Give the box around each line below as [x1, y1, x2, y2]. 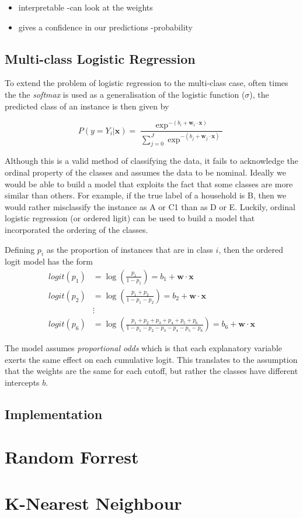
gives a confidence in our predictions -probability [18, 20, 193, 33]
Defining [5, 243, 35, 255]
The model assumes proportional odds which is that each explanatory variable [5, 342, 282, 354]
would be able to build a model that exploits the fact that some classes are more [5, 177, 293, 190]
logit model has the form [5, 255, 93, 267]
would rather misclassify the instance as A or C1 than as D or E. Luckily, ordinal [5, 200, 295, 212]
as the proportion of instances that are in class [46, 243, 213, 255]
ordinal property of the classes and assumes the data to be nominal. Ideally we [5, 166, 287, 178]
